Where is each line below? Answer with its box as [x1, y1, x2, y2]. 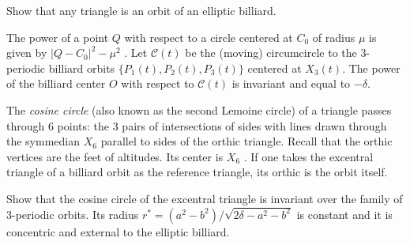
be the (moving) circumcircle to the [185, 44, 357, 61]
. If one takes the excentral [243, 148, 374, 164]
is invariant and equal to [231, 75, 351, 92]
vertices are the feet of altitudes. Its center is [6, 148, 224, 164]
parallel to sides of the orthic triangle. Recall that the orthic [100, 133, 393, 149]
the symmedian [6, 133, 81, 149]
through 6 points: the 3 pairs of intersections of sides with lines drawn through [6, 117, 387, 134]
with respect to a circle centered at [124, 28, 293, 45]
